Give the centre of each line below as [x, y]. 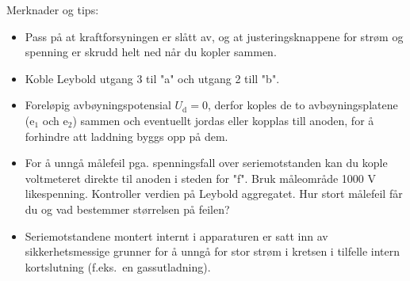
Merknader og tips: [53, 9]
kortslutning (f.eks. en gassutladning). [118, 266]
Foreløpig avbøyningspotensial [98, 105]
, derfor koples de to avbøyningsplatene [303, 105]
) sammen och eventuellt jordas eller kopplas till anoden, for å [223, 120]
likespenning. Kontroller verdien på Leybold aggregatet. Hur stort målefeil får [214, 194]
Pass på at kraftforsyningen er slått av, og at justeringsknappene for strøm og [214, 36]
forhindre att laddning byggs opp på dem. [126, 136]
